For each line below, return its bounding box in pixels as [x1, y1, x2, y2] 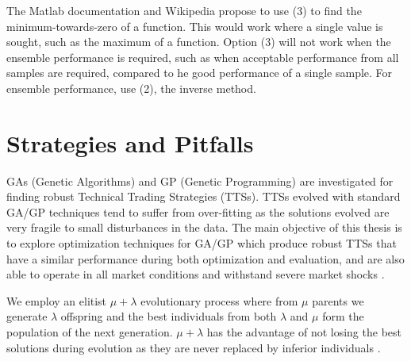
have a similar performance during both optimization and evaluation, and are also [6, 250, 405, 267]
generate [6, 308, 48, 325]
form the [322, 308, 364, 325]
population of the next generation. [6, 324, 173, 340]
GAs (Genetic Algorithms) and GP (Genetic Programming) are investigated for [6, 172, 394, 189]
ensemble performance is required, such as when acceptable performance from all [6, 48, 399, 65]
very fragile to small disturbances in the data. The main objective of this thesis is [6, 219, 402, 236]
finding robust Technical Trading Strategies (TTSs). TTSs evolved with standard [6, 188, 401, 205]
